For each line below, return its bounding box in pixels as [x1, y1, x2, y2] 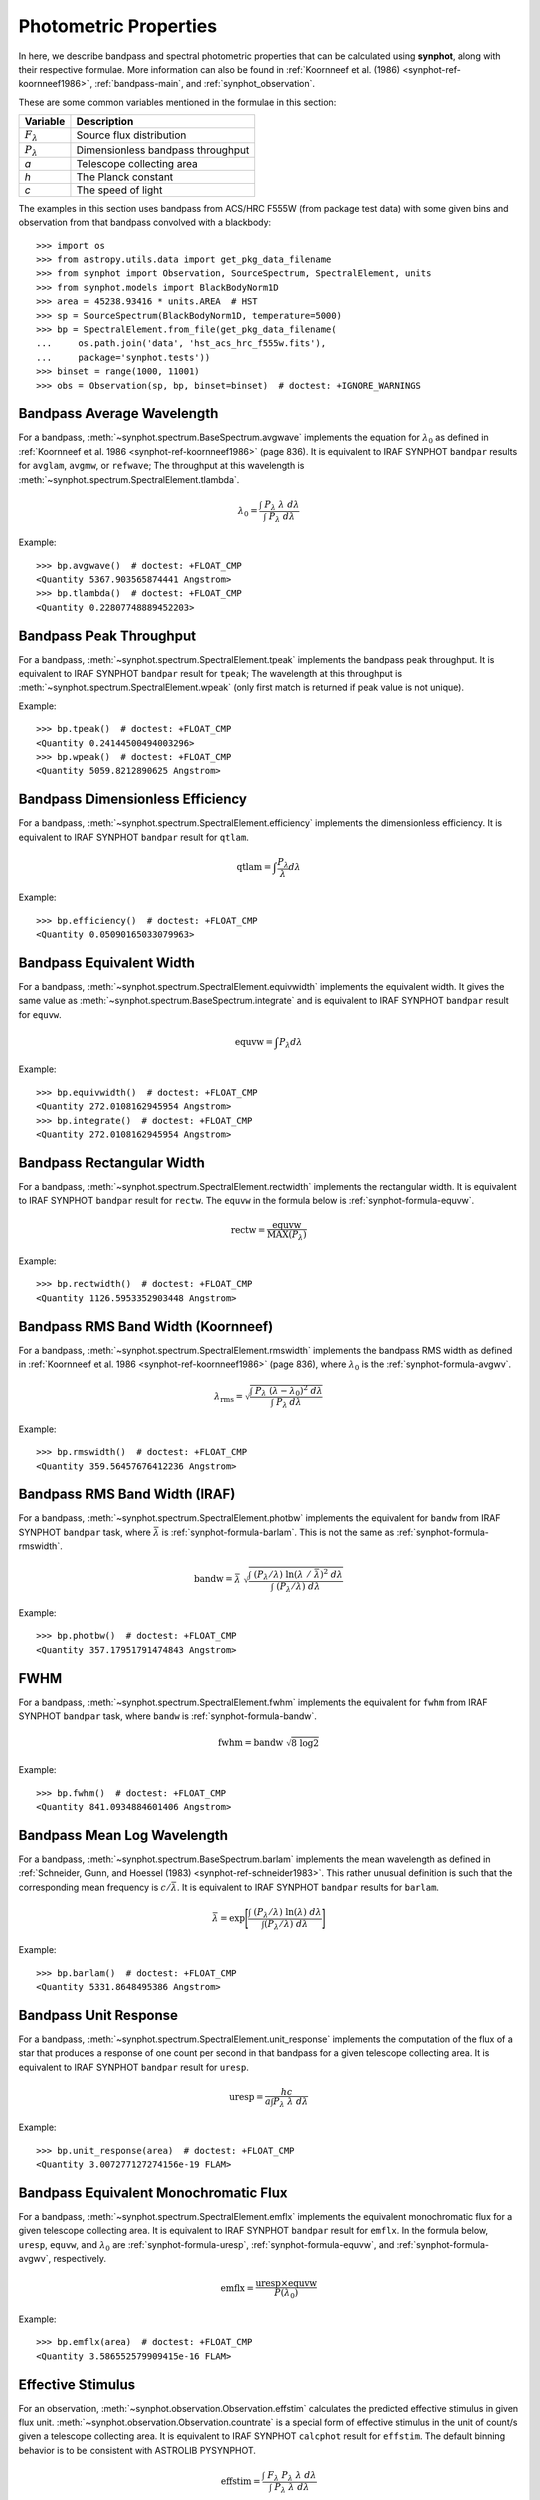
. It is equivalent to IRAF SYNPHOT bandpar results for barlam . [176, 1881, 440, 1893]
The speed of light [76, 183, 163, 197]
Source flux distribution [76, 128, 187, 142]
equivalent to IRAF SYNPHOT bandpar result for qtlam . [18, 831, 249, 843]
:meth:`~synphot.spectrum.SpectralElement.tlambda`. [18, 473, 240, 485]
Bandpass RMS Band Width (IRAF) [18, 1486, 236, 1503]
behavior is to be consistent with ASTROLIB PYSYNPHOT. [18, 2444, 257, 2456]
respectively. [53, 2253, 107, 2265]
